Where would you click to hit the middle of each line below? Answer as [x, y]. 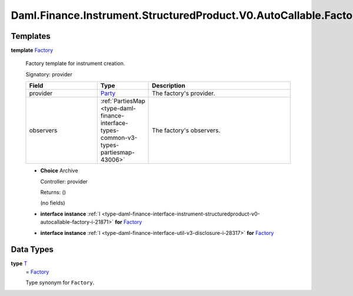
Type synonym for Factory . [60, 282]
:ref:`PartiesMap [123, 101]
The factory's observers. [186, 130]
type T [19, 264]
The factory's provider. [184, 93]
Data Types [32, 250]
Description [169, 86]
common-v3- [119, 138]
